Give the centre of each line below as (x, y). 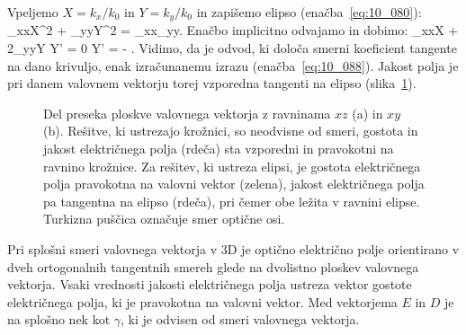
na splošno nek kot (59, 319)
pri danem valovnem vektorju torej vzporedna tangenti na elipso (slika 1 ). (212, 83)
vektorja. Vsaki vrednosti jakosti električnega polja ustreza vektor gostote (210, 284)
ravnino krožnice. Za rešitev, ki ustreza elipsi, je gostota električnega (232, 166)
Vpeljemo (33, 12)
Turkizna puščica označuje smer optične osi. (164, 219)
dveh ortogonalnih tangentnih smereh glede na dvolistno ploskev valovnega (213, 266)
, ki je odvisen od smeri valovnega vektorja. (240, 319)
